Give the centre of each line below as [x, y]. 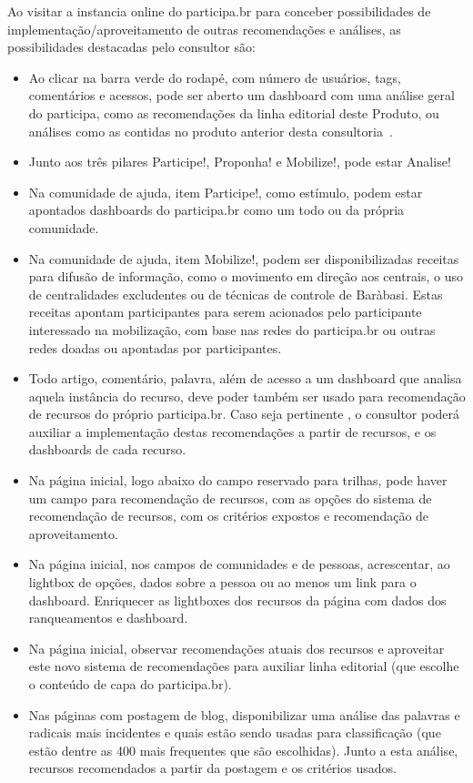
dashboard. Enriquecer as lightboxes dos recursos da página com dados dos [237, 600]
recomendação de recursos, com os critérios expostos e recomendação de [229, 516]
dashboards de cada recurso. [107, 449]
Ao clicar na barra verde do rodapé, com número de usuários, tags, [215, 77]
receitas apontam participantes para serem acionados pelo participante [225, 312]
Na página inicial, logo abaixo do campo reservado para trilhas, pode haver [238, 480]
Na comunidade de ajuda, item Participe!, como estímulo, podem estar [226, 192]
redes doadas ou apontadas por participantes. [155, 347]
